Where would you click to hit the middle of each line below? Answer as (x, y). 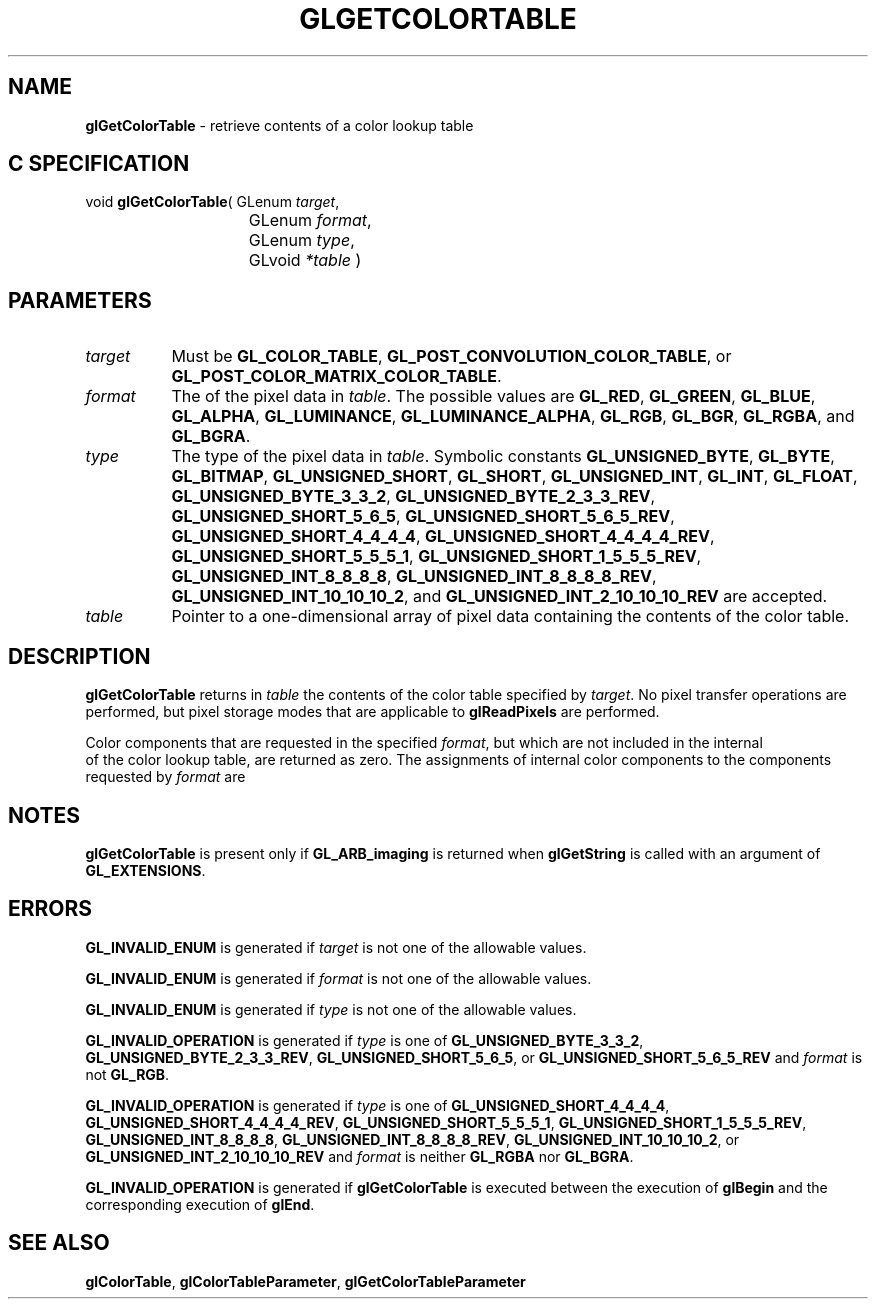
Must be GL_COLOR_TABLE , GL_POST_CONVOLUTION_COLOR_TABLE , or (451, 356)
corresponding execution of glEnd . (200, 1204)
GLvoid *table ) (305, 260)
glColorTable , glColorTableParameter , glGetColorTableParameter (305, 1281)
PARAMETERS (80, 300)
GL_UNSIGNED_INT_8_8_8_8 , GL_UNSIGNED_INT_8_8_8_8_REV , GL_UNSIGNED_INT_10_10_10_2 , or (412, 1139)
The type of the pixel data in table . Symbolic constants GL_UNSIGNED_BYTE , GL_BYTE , (503, 456)
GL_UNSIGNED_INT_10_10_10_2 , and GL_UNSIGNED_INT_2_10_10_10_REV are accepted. (499, 596)
